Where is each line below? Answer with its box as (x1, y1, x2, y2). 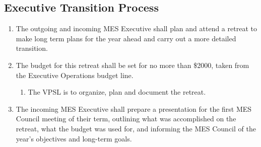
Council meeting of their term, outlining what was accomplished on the (16, 113, 236, 124)
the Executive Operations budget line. (16, 69, 134, 80)
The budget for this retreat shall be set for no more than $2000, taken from (16, 59, 249, 70)
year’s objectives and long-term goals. (16, 133, 132, 143)
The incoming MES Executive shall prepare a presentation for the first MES (16, 103, 252, 114)
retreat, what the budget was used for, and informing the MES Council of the (16, 123, 256, 133)
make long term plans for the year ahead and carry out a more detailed (16, 33, 236, 43)
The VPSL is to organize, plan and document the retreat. (28, 87, 206, 97)
